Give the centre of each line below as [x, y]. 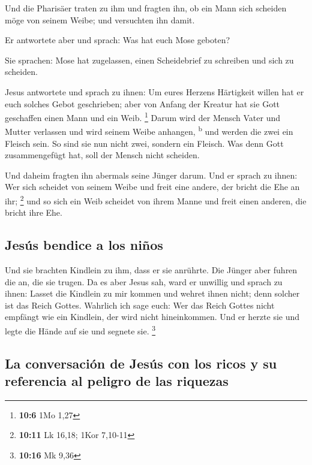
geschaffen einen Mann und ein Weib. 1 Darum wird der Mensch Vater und [143, 117]
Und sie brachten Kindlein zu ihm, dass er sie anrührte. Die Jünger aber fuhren [151, 270]
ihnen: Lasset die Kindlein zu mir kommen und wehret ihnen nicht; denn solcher [152, 293]
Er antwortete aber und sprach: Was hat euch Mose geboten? [118, 40]
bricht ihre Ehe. [34, 212]
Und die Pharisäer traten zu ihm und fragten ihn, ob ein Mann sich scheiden [146, 8]
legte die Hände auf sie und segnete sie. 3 [80, 330]
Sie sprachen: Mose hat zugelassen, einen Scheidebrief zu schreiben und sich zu [149, 60]
